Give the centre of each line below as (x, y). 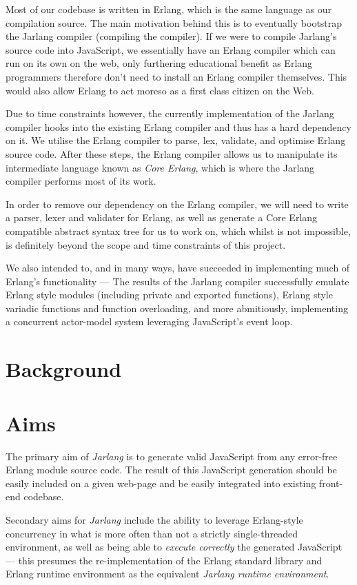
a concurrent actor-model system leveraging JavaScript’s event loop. (149, 321)
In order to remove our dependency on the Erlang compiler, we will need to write (177, 204)
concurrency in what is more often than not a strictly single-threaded (152, 533)
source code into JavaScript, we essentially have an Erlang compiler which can (171, 49)
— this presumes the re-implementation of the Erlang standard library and (164, 560)
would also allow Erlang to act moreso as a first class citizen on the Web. (160, 90)
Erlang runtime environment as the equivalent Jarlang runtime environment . (167, 574)
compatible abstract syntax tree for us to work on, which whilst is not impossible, (178, 230)
